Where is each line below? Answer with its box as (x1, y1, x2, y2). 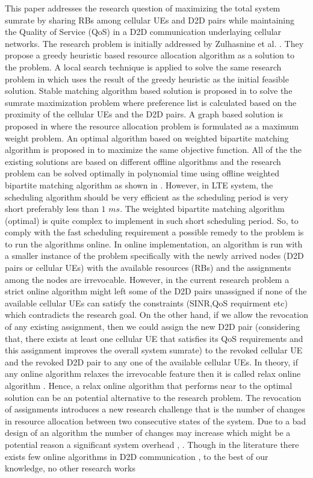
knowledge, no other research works (5, 462, 135, 474)
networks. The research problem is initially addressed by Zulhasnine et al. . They (5, 37, 304, 49)
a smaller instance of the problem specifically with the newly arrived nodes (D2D (5, 249, 304, 262)
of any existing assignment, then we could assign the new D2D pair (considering (5, 320, 300, 333)
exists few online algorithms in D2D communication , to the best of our (5, 450, 268, 462)
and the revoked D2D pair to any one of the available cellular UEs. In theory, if (5, 355, 298, 368)
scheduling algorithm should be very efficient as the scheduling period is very (5, 190, 289, 203)
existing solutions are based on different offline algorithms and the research (5, 155, 281, 167)
